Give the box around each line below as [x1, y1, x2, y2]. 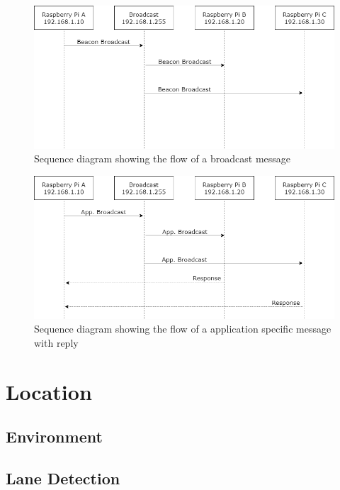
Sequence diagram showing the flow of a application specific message [34, 321, 331, 336]
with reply [34, 335, 79, 350]
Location [6, 377, 92, 406]
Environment [6, 425, 103, 447]
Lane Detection [6, 467, 120, 489]
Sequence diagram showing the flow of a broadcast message [34, 151, 291, 166]
